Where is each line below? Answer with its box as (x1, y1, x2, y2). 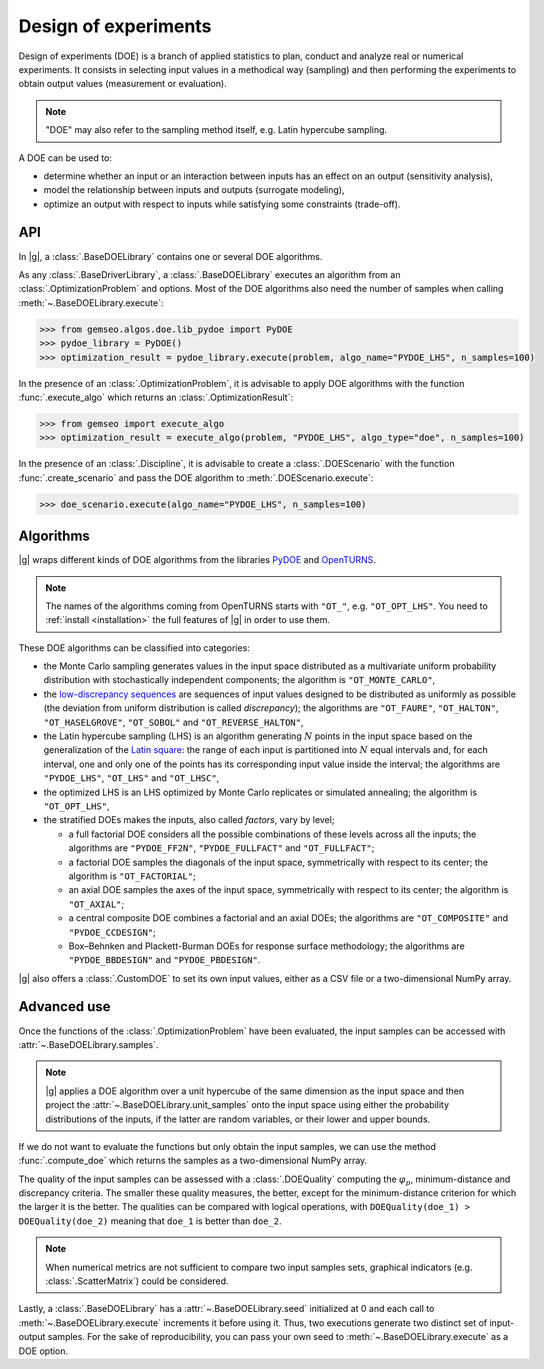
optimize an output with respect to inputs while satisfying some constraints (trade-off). (43, 198, 401, 210)
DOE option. (18, 1345, 69, 1357)
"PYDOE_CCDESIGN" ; (68, 926, 157, 938)
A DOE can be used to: (18, 151, 112, 164)
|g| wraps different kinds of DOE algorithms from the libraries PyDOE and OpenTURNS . (18, 554, 377, 566)
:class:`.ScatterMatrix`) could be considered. (45, 1275, 229, 1287)
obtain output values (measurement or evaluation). (18, 78, 227, 90)
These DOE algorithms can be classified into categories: (18, 641, 250, 654)
